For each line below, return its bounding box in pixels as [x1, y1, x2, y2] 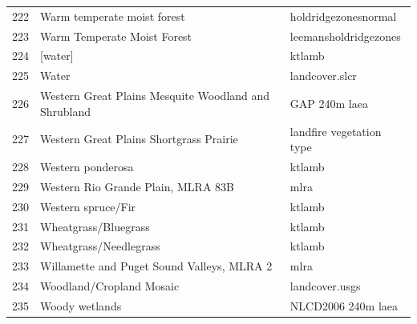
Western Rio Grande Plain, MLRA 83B [40, 178, 234, 194]
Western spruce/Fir [40, 198, 136, 214]
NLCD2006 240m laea [289, 297, 399, 314]
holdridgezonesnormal [289, 7, 397, 24]
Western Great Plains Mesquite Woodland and [40, 87, 270, 104]
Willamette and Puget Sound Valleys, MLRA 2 [40, 258, 273, 274]
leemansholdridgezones [289, 27, 401, 44]
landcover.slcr [289, 67, 357, 84]
